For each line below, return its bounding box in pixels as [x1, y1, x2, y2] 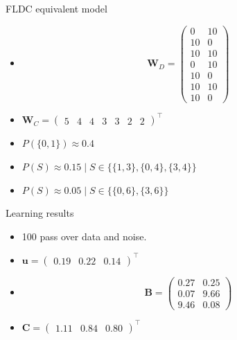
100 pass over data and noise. [21, 229, 147, 243]
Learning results [6, 206, 74, 220]
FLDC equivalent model [6, 1, 107, 15]
